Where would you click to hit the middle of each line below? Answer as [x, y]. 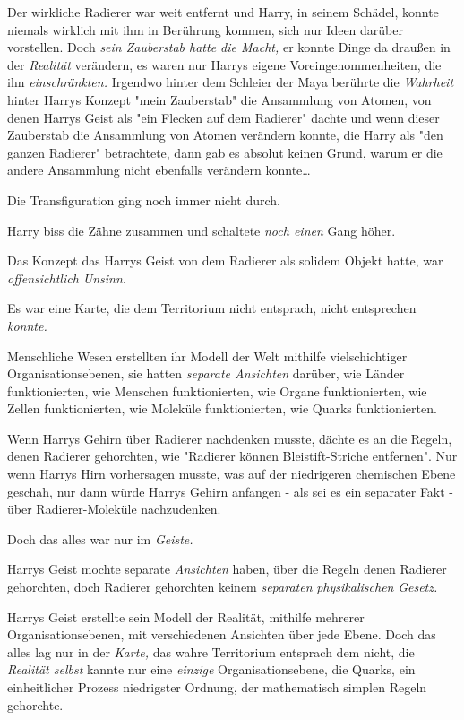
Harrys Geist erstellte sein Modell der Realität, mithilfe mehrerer [186, 616]
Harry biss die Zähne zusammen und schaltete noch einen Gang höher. [202, 230]
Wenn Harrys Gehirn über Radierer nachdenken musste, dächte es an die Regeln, [230, 438]
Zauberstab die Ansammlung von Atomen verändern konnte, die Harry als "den [225, 135]
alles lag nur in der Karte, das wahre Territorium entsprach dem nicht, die [211, 651]
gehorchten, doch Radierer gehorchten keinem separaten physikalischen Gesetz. [223, 587]
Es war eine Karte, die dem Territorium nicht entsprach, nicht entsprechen [212, 308]
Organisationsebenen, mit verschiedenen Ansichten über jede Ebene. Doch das [222, 634]
